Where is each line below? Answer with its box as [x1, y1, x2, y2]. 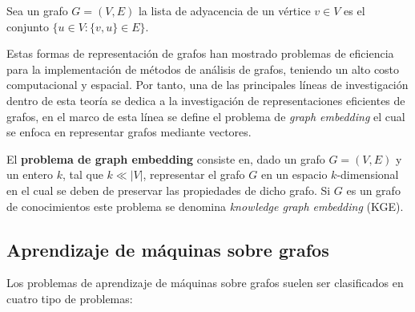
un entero [6, 166, 53, 183]
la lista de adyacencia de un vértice [138, 2, 311, 18]
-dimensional [336, 166, 399, 183]
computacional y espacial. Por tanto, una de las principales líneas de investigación [6, 76, 409, 93]
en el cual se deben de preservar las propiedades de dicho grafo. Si [6, 181, 331, 198]
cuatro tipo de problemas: [6, 290, 133, 306]
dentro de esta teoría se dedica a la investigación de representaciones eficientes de [6, 91, 405, 108]
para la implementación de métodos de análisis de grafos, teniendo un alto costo [6, 60, 400, 77]
